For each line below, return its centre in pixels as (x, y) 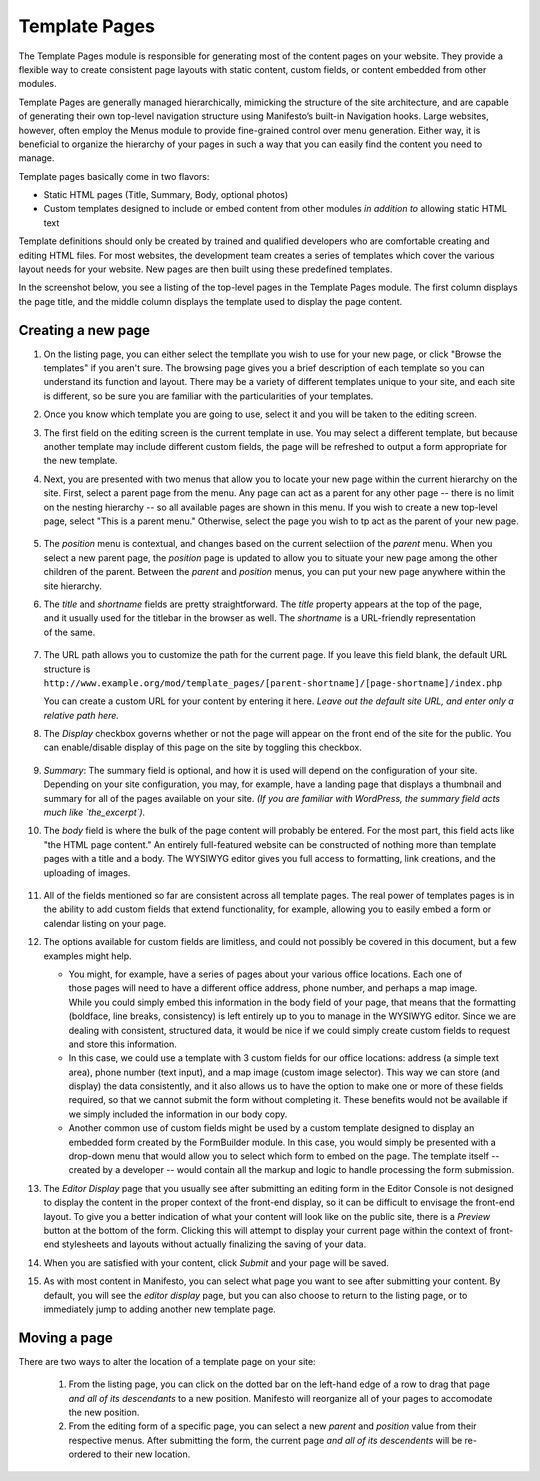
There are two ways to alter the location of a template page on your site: (167, 1361)
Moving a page (66, 1337)
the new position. (104, 1412)
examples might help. (87, 956)
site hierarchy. (72, 586)
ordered (85, 1454)
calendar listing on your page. (105, 923)
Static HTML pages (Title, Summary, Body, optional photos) (166, 195)
